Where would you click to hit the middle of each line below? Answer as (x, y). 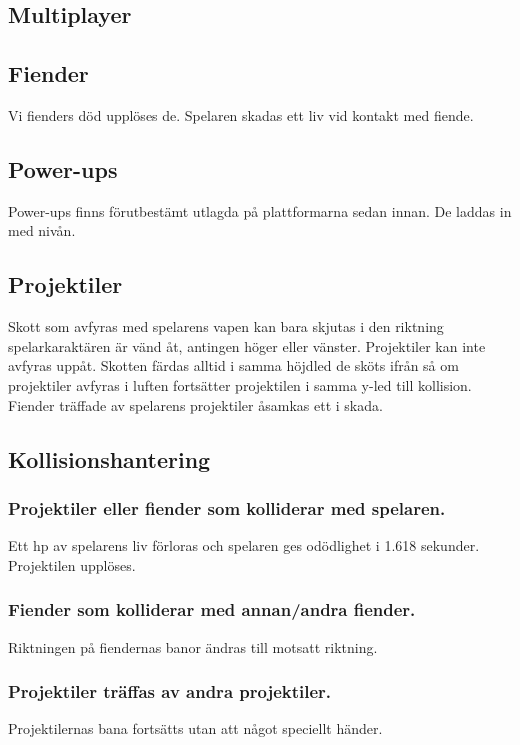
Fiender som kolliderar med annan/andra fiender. (212, 609)
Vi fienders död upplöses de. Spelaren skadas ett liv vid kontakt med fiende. (241, 114)
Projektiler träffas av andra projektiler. (170, 691)
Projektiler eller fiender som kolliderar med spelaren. (227, 507)
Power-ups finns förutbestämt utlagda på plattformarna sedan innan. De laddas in (260, 210)
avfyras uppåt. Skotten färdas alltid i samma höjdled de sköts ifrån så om (233, 365)
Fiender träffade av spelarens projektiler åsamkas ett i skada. (195, 404)
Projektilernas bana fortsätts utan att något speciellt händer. (195, 728)
